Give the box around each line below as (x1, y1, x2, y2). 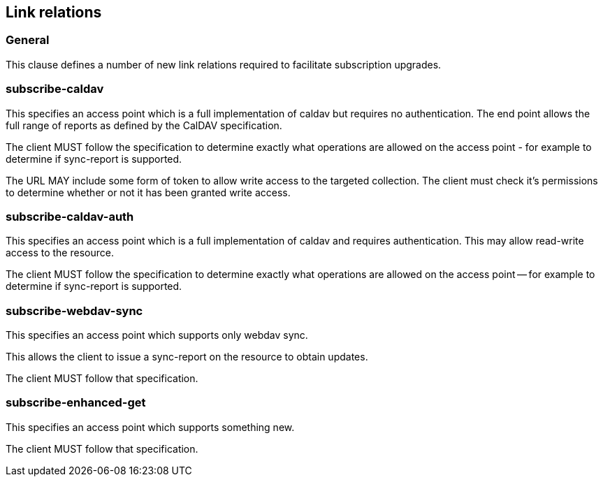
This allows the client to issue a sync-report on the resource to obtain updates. (6, 351, 368, 363)
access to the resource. (6, 247, 114, 259)
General (6, 33, 50, 48)
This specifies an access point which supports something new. (6, 421, 295, 433)
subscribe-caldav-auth (6, 209, 134, 224)
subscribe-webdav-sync (6, 303, 143, 318)
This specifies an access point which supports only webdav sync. (6, 329, 308, 342)
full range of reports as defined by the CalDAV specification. (6, 119, 282, 131)
